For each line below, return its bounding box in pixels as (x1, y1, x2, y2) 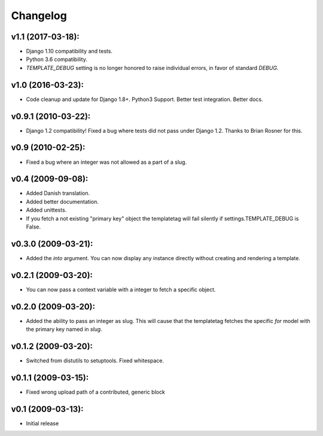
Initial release (26, 419, 59, 427)
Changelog (11, 9, 67, 22)
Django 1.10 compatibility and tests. (26, 48, 113, 55)
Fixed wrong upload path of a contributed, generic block (26, 388, 166, 395)
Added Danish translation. (26, 190, 90, 197)
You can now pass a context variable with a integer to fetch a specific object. (26, 286, 216, 293)
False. (26, 223, 41, 230)
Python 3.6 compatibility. (26, 56, 88, 63)
